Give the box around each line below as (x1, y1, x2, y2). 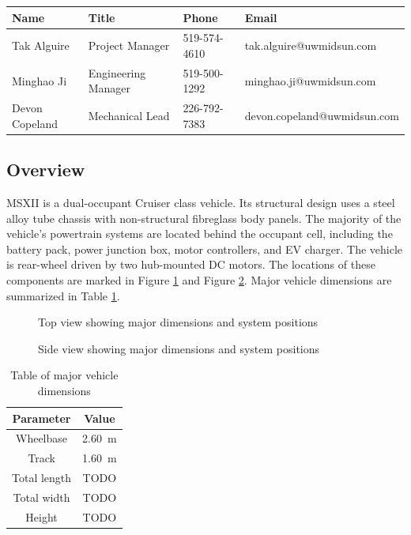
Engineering (88, 64, 146, 81)
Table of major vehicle (10, 367, 119, 383)
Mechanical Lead (88, 107, 170, 124)
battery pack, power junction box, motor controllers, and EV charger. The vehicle (6, 240, 403, 257)
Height (25, 508, 58, 525)
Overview (6, 157, 85, 182)
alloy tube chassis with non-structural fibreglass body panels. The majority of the (6, 209, 402, 226)
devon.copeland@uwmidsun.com (244, 107, 399, 124)
